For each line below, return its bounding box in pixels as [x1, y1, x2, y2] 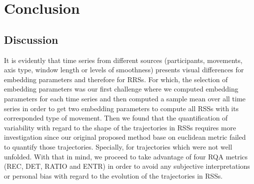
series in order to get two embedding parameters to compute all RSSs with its [4, 103, 239, 113]
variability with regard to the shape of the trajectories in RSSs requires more [4, 122, 236, 132]
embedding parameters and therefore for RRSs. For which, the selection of [4, 74, 228, 84]
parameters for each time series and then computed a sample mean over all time [4, 93, 246, 103]
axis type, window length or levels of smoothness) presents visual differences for [4, 64, 244, 75]
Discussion [4, 31, 59, 47]
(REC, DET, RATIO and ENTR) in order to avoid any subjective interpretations [4, 161, 250, 171]
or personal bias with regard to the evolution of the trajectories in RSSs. [4, 170, 223, 181]
